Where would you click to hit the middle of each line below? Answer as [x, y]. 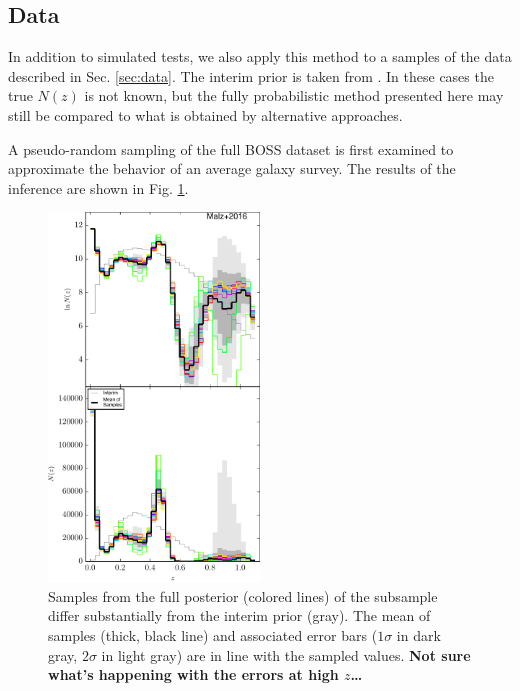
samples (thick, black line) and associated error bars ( [213, 634]
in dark [418, 634]
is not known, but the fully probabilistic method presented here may [294, 95]
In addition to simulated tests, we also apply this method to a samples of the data [260, 56]
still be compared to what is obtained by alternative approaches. [205, 114]
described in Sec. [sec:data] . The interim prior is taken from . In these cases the [251, 75]
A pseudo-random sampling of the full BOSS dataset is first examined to [231, 148]
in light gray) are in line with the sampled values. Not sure [286, 654]
